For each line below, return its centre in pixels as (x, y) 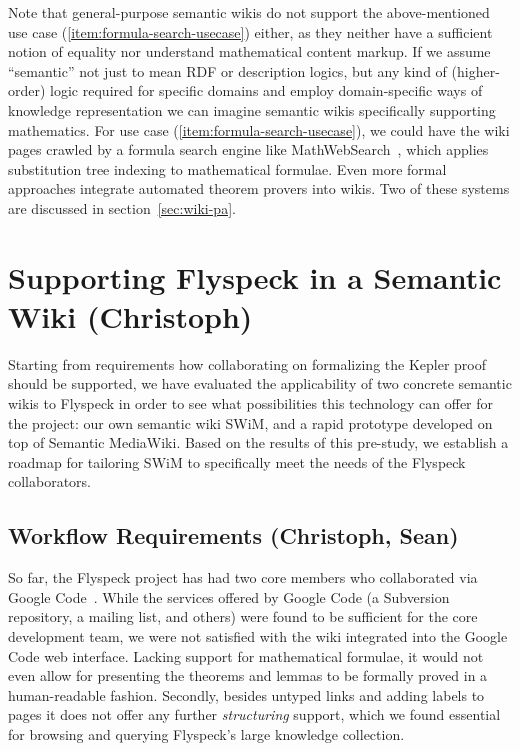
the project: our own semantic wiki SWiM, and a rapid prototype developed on (250, 422)
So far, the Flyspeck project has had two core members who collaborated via (243, 577)
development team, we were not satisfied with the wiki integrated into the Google (258, 635)
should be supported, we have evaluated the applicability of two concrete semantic (260, 383)
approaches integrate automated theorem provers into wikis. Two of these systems (259, 188)
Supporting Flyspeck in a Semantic (255, 276)
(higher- (475, 70)
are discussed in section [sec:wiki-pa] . (122, 207)
